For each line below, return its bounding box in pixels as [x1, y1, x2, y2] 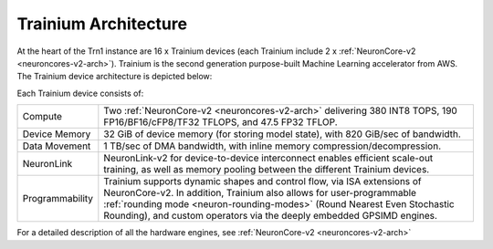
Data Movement [22, 140, 91, 152]
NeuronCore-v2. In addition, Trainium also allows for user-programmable [103, 187, 417, 200]
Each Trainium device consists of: [16, 88, 144, 99]
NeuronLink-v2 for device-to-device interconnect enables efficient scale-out [103, 151, 434, 164]
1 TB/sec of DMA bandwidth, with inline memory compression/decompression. [103, 140, 442, 152]
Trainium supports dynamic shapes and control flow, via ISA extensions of [103, 175, 422, 188]
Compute [22, 110, 63, 123]
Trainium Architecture [16, 14, 187, 34]
